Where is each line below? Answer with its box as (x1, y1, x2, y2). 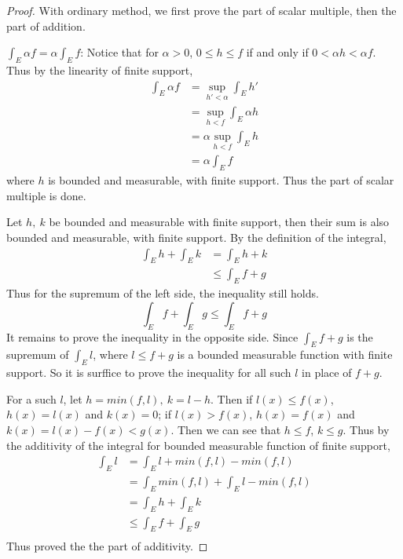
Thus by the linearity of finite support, (6, 61, 193, 78)
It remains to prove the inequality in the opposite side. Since (6, 328, 299, 345)
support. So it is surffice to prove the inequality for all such (6, 364, 291, 381)
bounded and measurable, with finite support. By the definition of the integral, (6, 228, 387, 245)
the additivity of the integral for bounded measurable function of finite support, (6, 437, 390, 453)
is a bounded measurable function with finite (177, 346, 393, 363)
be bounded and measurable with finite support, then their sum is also (49, 214, 390, 230)
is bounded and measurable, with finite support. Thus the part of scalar (48, 172, 394, 188)
